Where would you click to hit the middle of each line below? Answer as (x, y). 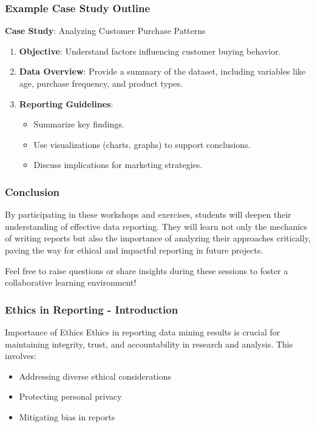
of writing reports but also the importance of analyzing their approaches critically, (158, 238)
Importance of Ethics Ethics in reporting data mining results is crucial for (143, 331)
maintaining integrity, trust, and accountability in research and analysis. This (149, 344)
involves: (21, 356)
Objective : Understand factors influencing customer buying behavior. (150, 51)
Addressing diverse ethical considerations (95, 376)
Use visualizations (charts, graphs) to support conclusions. (142, 144)
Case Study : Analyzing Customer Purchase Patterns (105, 31)
